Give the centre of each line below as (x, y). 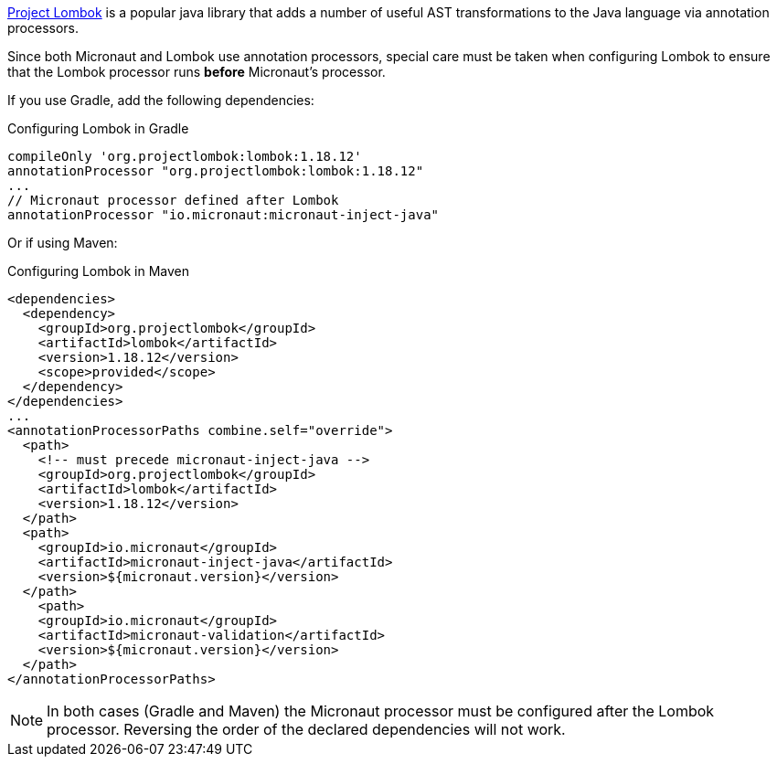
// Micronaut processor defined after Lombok (173, 200)
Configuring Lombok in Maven (99, 271)
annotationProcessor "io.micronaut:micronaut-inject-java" (224, 215)
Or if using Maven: (63, 243)
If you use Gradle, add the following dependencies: (161, 100)
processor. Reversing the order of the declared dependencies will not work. (306, 729)
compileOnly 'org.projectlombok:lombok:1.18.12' (185, 156)
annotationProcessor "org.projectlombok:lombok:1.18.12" (216, 171)
